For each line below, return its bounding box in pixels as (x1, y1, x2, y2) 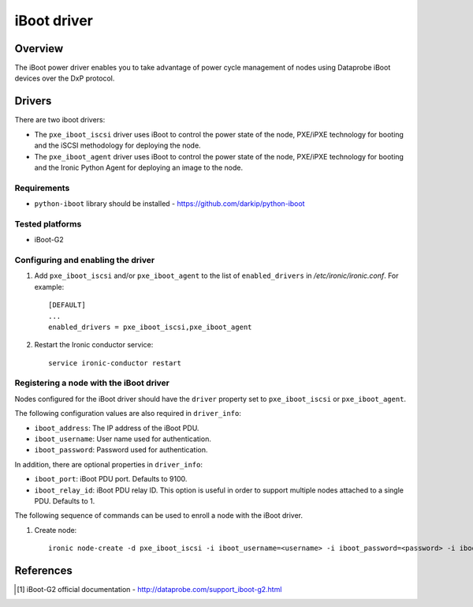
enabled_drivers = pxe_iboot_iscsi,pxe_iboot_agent (48, 322, 252, 332)
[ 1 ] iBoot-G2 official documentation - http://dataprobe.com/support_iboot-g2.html (17, 585, 282, 594)
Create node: (34, 525, 77, 534)
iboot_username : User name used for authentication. (34, 434, 212, 444)
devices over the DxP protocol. (14, 73, 115, 83)
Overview (14, 42, 64, 55)
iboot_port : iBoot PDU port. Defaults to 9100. (34, 474, 188, 484)
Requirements (14, 182, 70, 193)
